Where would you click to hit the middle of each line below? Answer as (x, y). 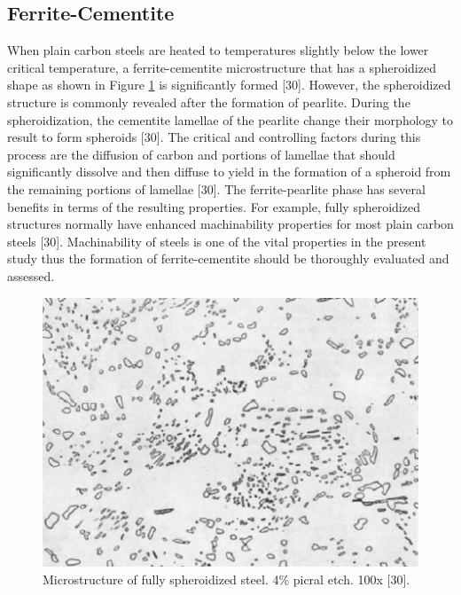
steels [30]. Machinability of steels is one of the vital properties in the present (217, 241)
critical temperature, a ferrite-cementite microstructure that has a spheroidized (222, 67)
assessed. (31, 275)
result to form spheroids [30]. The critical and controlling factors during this (214, 137)
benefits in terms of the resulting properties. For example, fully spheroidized (214, 206)
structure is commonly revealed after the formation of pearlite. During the (209, 102)
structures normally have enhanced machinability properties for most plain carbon (230, 224)
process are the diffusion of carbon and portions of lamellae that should (201, 154)
